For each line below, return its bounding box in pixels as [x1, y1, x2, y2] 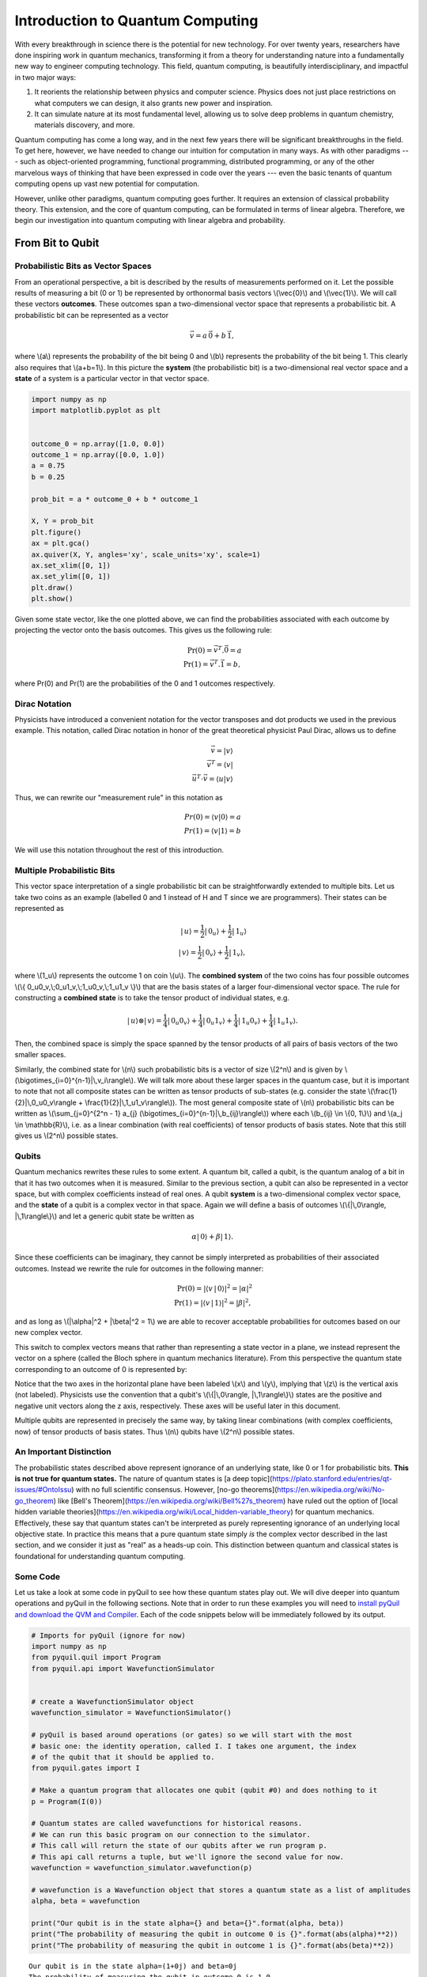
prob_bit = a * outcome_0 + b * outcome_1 [31, 494, 198, 504]
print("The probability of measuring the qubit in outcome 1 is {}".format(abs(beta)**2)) [31, 1941, 395, 1949]
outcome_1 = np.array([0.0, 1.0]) [31, 451, 165, 459]
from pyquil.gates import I [31, 1763, 140, 1773]
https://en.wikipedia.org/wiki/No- [277, 1485, 385, 1495]
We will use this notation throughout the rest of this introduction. [14, 845, 225, 855]
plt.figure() [31, 527, 82, 537]
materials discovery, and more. [34, 120, 135, 130]
